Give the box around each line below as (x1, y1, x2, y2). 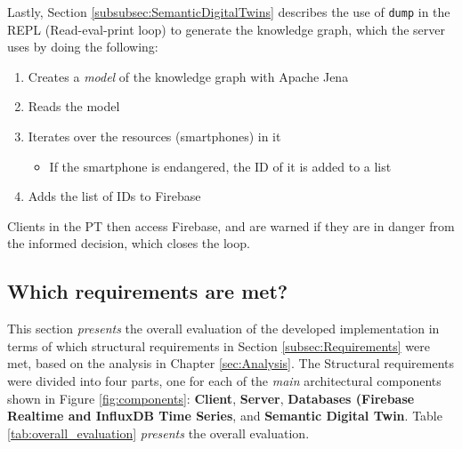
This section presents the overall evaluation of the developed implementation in (7, 319, 440, 338)
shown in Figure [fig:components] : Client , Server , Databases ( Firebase (7, 389, 415, 407)
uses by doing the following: (7, 37, 158, 56)
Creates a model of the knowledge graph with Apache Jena (28, 67, 349, 85)
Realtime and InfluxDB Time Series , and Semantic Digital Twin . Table (7, 406, 442, 425)
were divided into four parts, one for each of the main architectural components (7, 371, 442, 389)
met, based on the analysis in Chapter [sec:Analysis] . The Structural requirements (7, 354, 455, 373)
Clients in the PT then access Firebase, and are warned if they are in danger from (7, 216, 455, 235)
